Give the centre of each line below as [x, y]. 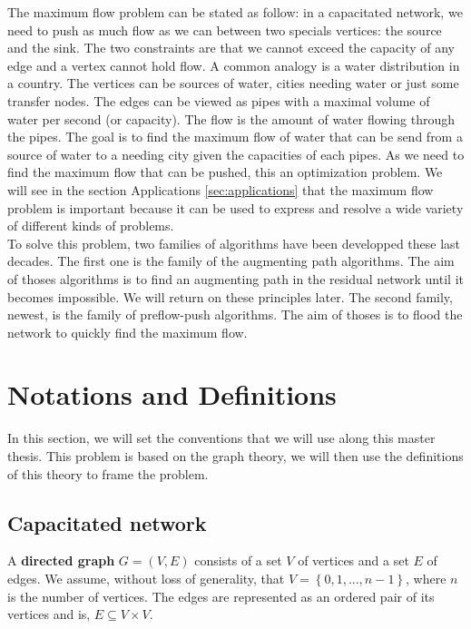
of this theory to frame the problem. [108, 473]
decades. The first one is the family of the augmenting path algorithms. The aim [231, 261]
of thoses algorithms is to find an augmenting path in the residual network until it [235, 278]
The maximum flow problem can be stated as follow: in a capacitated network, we [235, 12]
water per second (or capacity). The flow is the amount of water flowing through [231, 118]
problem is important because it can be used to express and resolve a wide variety [235, 207]
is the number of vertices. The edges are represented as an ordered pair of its [221, 596]
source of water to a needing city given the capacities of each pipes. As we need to [236, 154]
